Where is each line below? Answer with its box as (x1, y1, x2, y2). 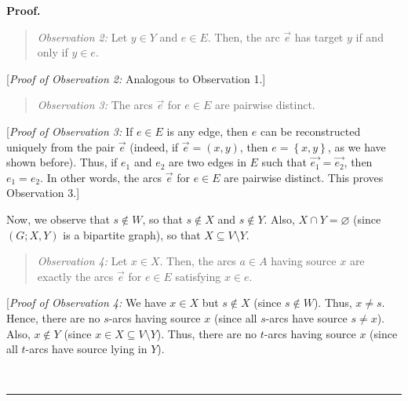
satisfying (175, 268, 221, 284)
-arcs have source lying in (25, 341, 148, 357)
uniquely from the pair (6, 138, 115, 155)
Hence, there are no (6, 309, 100, 326)
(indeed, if (129, 138, 179, 155)
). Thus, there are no (156, 325, 257, 341)
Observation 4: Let (37, 253, 128, 269)
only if (37, 44, 68, 60)
